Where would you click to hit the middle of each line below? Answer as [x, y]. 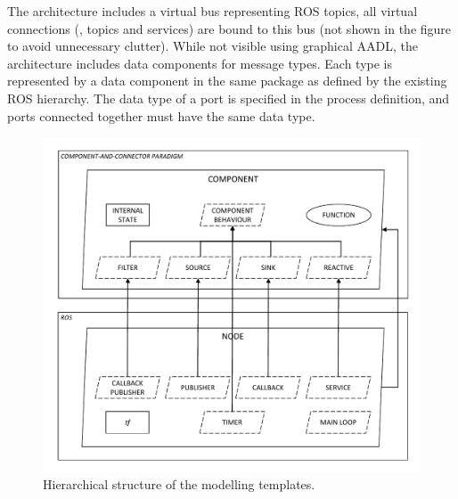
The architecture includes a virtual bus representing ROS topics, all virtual [213, 11]
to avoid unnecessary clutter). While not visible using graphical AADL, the [213, 46]
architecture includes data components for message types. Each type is [200, 63]
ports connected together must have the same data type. [161, 115]
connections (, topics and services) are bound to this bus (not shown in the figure [229, 28]
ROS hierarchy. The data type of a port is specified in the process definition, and [229, 98]
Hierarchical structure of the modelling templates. [179, 484]
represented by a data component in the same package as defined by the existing [227, 81]
